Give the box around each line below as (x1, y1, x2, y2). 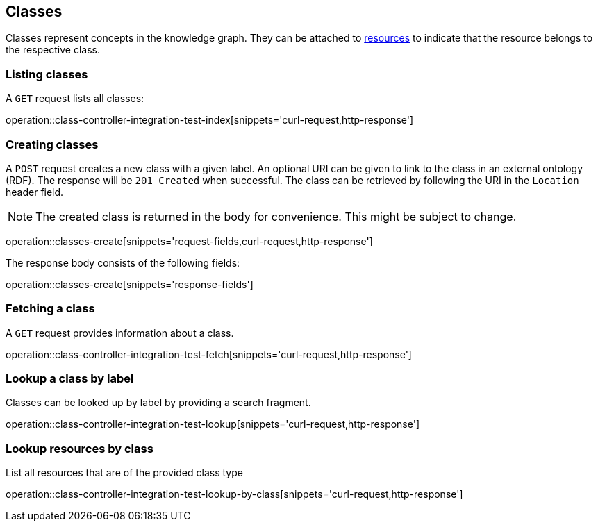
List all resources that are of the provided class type (6, 467, 243, 479)
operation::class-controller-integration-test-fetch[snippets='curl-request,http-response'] (6, 348, 412, 360)
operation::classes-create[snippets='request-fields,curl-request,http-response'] (6, 235, 373, 247)
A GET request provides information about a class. (6, 326, 234, 339)
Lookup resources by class (6, 441, 153, 455)
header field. (6, 185, 64, 198)
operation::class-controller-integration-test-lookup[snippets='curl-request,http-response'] (6, 418, 420, 430)
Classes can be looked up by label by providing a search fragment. (6, 396, 311, 409)
